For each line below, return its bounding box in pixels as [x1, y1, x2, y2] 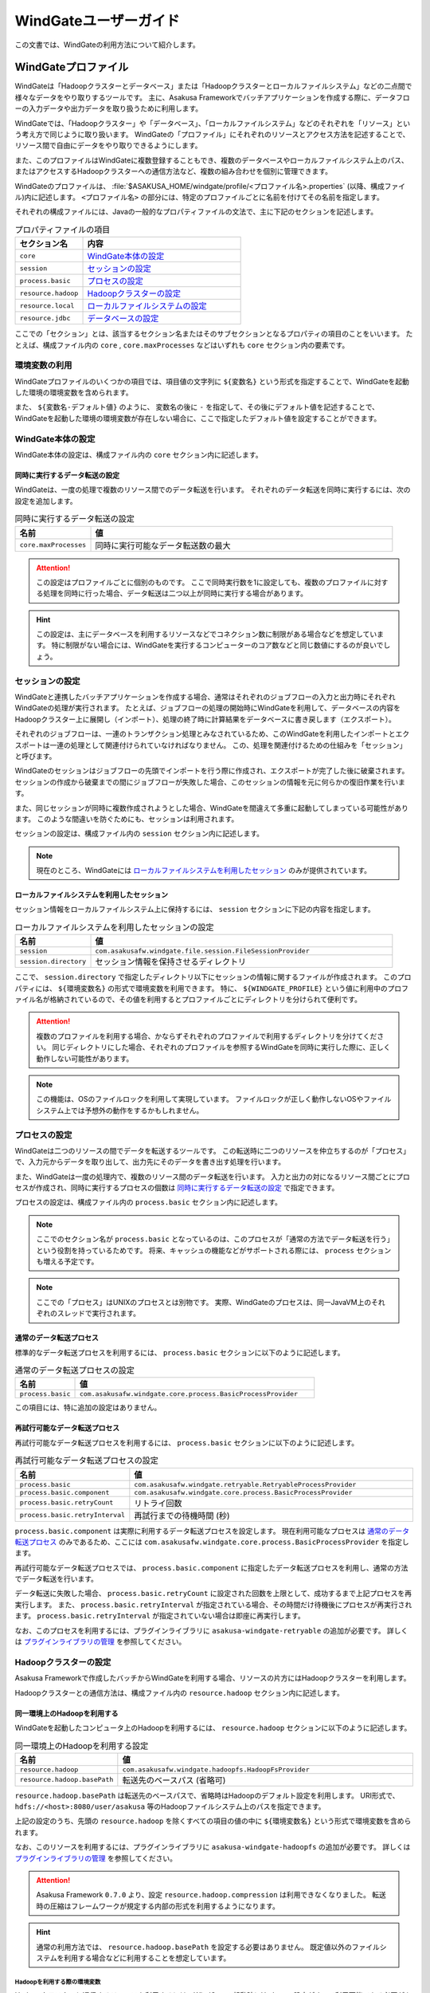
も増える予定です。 [36, 1256, 99, 1267]
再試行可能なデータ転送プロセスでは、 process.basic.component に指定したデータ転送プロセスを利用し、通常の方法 [14, 1563, 408, 1572]
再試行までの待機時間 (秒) [134, 1510, 230, 1521]
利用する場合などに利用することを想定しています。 [64, 1953, 231, 1963]
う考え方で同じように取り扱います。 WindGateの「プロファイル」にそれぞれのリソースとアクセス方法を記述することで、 [14, 130, 410, 140]
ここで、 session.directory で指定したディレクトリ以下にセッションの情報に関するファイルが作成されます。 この [14, 973, 398, 982]
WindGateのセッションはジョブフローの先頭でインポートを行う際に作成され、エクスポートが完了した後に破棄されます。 [14, 766, 409, 776]
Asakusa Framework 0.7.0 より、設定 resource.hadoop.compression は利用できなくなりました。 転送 [36, 1890, 386, 1900]
